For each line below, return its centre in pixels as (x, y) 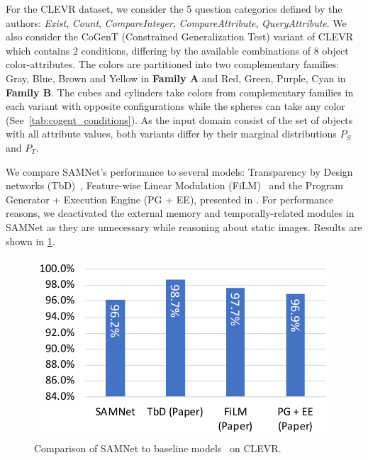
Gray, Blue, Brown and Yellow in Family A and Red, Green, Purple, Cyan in (176, 78)
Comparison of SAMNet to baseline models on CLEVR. (158, 448)
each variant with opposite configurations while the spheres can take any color (175, 106)
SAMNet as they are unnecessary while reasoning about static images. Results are (184, 226)
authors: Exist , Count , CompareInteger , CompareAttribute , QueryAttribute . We (176, 22)
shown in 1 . (30, 241)
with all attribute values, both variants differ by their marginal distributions (171, 134)
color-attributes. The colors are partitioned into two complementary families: (173, 64)
